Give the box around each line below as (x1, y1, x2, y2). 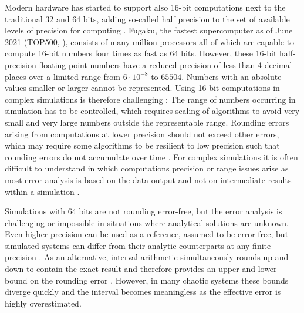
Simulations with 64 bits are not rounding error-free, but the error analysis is (5, 205, 282, 217)
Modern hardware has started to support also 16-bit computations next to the (5, 1, 286, 13)
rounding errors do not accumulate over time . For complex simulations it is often (5, 150, 298, 163)
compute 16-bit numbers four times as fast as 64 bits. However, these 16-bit (5, 47, 277, 59)
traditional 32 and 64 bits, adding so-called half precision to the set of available (5, 12, 290, 25)
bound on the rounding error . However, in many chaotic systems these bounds (5, 274, 289, 286)
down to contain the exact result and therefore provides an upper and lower (5, 262, 277, 275)
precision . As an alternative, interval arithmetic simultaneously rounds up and (5, 251, 289, 263)
